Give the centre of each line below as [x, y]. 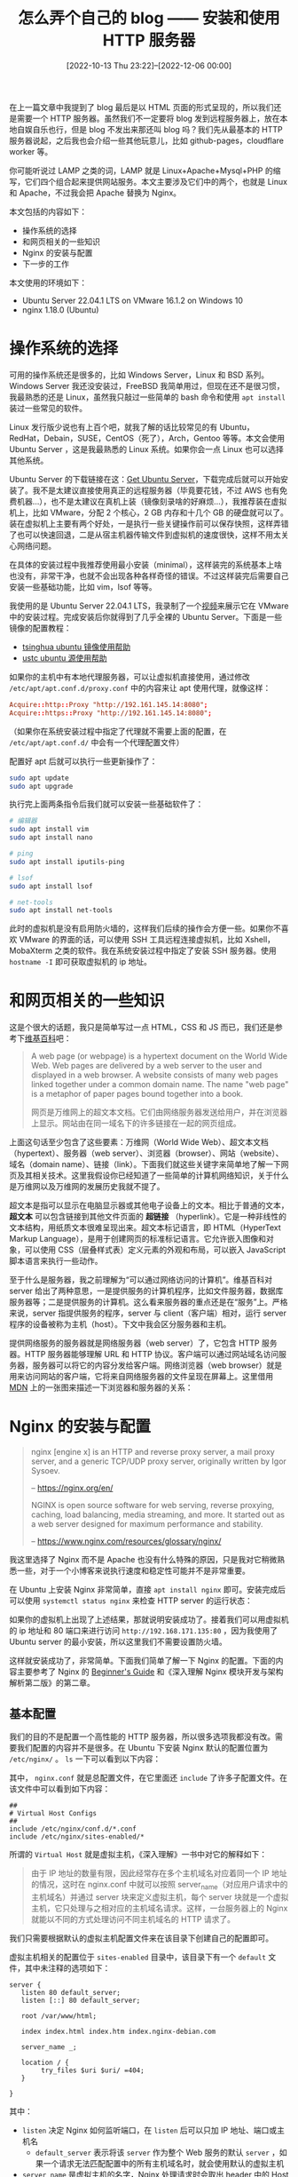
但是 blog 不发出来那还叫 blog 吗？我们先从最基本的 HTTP [176, 129]
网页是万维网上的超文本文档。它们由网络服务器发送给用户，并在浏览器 [159, 1112]
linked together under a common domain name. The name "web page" [160, 1085]
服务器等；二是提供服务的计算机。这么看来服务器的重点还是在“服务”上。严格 [149, 1302]
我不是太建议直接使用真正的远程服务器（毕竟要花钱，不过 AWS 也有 [156, 490]
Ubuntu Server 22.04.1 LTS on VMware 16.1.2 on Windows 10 [133, 300]
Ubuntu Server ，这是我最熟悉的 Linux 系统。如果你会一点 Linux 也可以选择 [146, 449]
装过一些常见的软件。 [48, 408]
